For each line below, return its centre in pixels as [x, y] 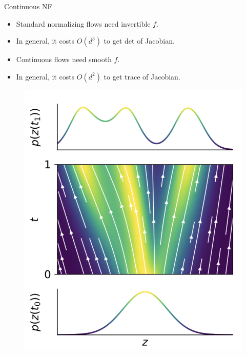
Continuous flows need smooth [64, 59]
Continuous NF [28, 6]
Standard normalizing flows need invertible [83, 23]
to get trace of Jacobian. [142, 76]
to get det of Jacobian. [139, 41]
